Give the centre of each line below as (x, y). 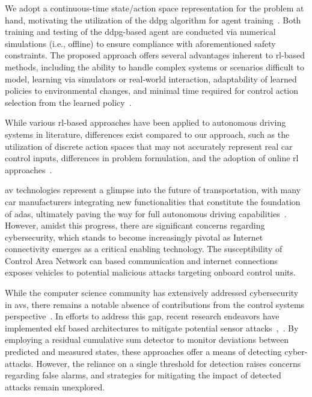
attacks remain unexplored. (55, 386)
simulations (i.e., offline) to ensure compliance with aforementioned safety (140, 43)
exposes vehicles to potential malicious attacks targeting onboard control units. (150, 272)
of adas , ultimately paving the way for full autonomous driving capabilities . (146, 213)
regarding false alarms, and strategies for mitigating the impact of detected (143, 375)
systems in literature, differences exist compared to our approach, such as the (147, 134)
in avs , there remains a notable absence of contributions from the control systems (155, 304)
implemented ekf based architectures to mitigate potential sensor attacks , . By (152, 328)
